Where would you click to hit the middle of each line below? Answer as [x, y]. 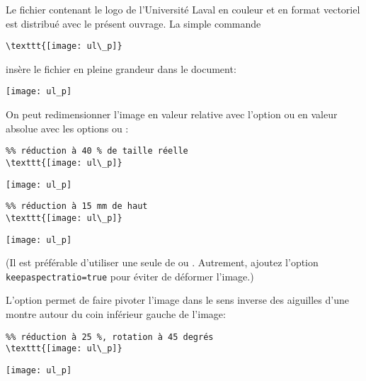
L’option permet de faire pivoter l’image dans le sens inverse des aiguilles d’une [177, 300]
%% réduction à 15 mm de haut [77, 206]
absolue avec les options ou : [67, 128]
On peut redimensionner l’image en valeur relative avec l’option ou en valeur [172, 114]
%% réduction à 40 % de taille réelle [97, 151]
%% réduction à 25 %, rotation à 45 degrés [110, 337]
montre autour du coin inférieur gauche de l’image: [116, 314]
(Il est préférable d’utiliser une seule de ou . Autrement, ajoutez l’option [162, 262]
